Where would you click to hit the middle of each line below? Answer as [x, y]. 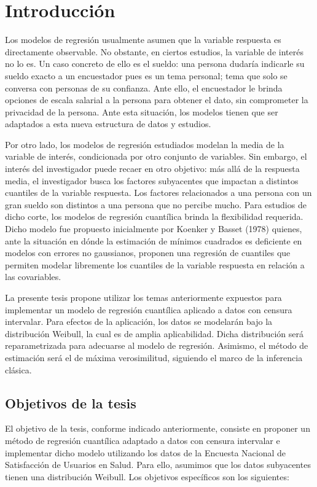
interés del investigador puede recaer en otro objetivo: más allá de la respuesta [152, 169]
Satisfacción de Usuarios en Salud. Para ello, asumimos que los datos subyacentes [158, 465]
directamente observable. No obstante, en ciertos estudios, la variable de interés [154, 51]
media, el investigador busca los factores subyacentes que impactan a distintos [152, 180]
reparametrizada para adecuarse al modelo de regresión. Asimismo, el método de [157, 345]
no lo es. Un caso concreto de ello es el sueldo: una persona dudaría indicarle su [155, 64]
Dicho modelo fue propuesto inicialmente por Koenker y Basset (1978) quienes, [154, 229]
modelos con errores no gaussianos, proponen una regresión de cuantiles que [148, 253]
